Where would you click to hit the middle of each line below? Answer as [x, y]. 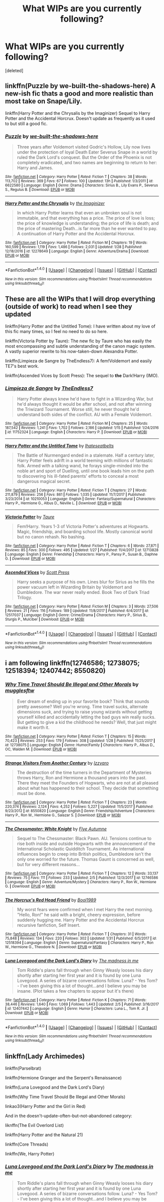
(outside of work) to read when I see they [69, 307]
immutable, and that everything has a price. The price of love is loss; [86, 218]
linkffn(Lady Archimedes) [45, 1057]
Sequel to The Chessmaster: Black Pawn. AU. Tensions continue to [84, 838]
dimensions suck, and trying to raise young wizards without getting [84, 712]
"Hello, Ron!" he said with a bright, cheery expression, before [79, 915]
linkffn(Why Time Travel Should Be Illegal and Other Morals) [65, 1097]
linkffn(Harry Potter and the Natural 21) [44, 1135]
